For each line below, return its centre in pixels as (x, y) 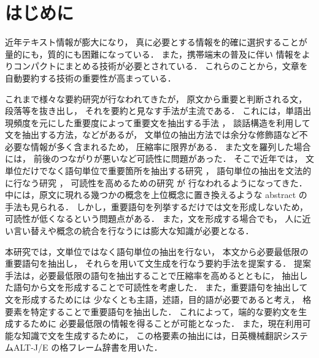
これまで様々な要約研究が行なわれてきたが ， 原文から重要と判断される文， (156, 98)
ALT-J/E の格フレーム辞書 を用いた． (88, 347)
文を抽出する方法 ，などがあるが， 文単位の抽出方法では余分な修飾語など (152, 135)
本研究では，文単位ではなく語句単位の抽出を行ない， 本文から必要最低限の (157, 251)
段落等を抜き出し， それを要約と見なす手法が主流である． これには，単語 (154, 111)
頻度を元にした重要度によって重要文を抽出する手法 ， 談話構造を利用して (162, 122)
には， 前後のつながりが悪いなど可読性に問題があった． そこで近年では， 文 (159, 158)
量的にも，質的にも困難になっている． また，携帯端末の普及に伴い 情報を (153, 54)
